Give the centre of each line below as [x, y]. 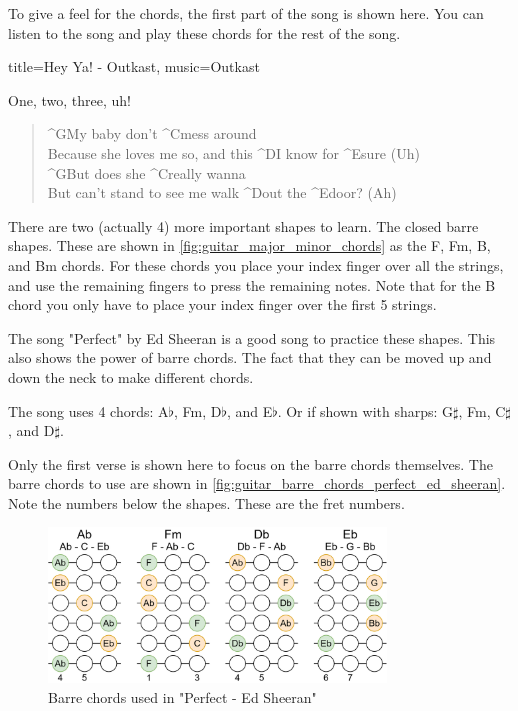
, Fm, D [197, 410]
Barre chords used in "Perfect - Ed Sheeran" [182, 696]
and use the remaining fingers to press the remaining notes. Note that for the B [252, 284]
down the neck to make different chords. [131, 376]
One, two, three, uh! [69, 99]
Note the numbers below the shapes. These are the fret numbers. [206, 502]
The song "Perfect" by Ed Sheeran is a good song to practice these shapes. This [252, 337]
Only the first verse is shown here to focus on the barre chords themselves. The [250, 463]
